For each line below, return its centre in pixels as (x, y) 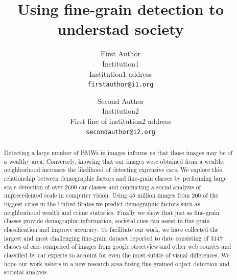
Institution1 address (120, 73)
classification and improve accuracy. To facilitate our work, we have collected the (111, 229)
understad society (121, 29)
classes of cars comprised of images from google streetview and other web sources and (117, 246)
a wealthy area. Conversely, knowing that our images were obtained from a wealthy (114, 161)
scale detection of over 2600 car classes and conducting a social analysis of (102, 187)
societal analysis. (26, 272)
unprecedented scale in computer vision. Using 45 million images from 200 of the (111, 195)
